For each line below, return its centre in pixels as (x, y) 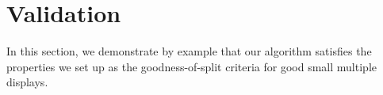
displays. (27, 82)
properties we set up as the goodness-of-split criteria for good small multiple (191, 66)
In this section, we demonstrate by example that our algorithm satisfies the (189, 51)
